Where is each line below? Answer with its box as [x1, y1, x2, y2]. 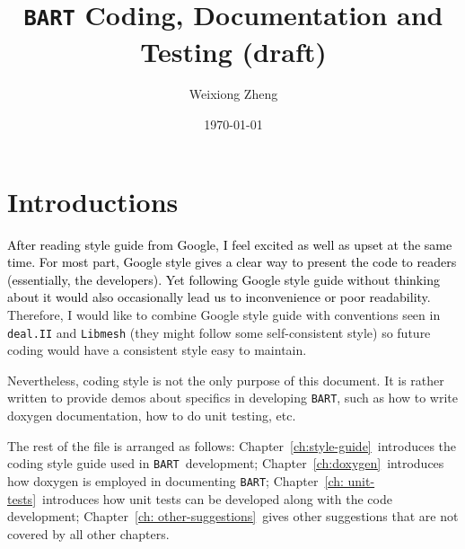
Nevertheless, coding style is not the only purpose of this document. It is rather [7, 370, 444, 389]
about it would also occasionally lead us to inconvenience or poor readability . [7, 288, 431, 306]
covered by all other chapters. [7, 524, 170, 543]
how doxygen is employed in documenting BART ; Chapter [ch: [7, 471, 344, 490]
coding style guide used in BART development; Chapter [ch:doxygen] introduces [7, 454, 444, 473]
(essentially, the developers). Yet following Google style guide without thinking [7, 270, 440, 288]
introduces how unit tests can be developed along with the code [42, 489, 392, 508]
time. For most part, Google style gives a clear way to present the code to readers [7, 252, 457, 271]
